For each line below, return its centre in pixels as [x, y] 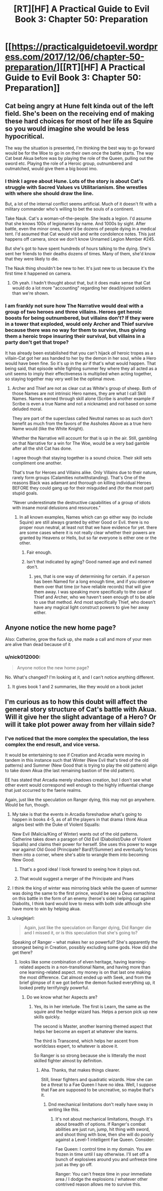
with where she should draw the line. [49, 193]
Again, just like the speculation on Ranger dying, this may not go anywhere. [80, 800]
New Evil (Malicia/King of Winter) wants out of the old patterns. [75, 834]
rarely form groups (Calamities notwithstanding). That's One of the [79, 477]
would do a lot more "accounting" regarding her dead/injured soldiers [81, 288]
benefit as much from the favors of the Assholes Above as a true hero [82, 423]
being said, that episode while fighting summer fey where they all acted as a [81, 368]
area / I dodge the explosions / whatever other [102, 1179]
